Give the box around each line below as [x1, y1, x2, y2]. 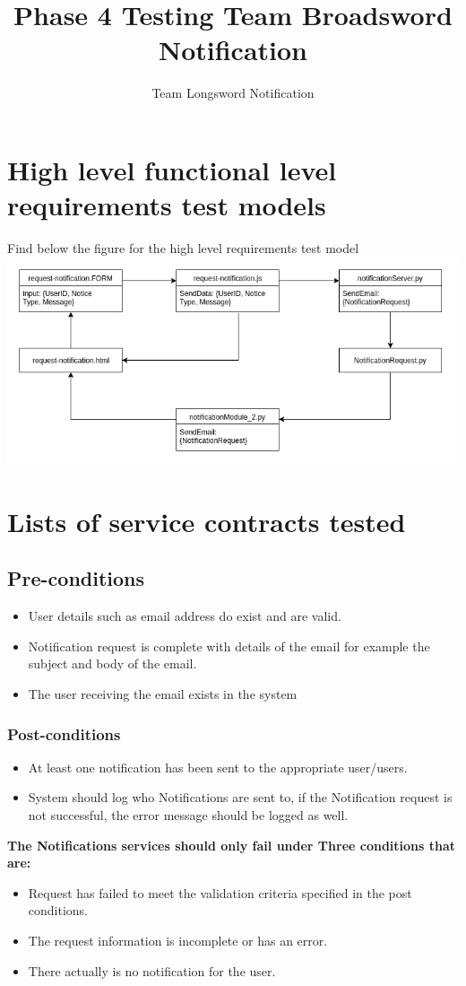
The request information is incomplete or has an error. [28, 931, 328, 950]
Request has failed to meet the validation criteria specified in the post [28, 883, 412, 902]
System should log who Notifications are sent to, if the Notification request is [28, 788, 453, 807]
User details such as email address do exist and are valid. [28, 606, 341, 625]
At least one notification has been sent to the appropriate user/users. [28, 757, 408, 776]
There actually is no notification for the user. [28, 961, 276, 980]
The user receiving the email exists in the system [28, 685, 298, 703]
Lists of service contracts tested [7, 502, 406, 539]
